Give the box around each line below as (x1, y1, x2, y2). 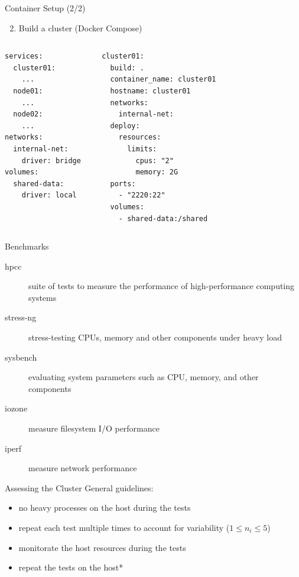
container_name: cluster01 (110, 75, 216, 84)
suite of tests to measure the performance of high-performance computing (28, 280, 295, 292)
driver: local (21, 191, 77, 200)
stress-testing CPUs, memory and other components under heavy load (28, 331, 282, 343)
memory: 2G (135, 168, 178, 177)
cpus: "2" (135, 156, 174, 165)
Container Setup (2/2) (5, 2, 86, 14)
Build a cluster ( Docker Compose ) (18, 21, 142, 34)
